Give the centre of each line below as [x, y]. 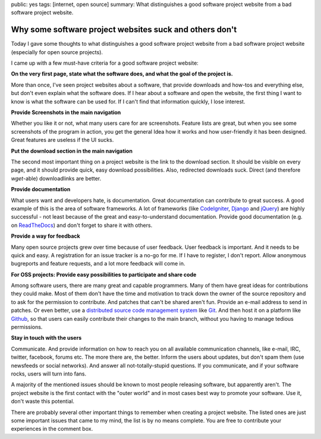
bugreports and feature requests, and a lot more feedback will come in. [98, 264]
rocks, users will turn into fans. [48, 374]
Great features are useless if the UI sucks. [62, 140]
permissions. [27, 327]
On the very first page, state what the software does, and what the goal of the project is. [122, 74]
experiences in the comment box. [52, 429]
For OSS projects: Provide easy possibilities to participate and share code [104, 274]
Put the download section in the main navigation [72, 151]
